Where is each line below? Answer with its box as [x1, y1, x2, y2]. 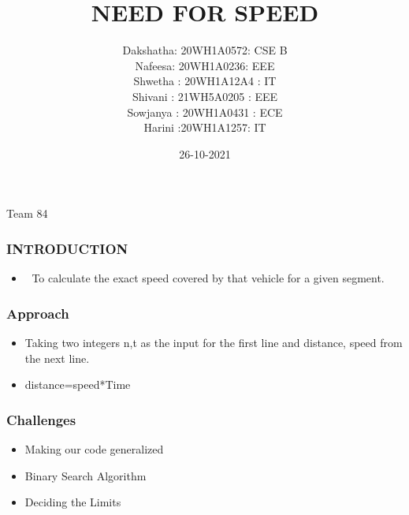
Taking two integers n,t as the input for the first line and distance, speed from [24, 334, 403, 350]
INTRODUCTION [6, 238, 128, 258]
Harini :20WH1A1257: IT [143, 119, 266, 136]
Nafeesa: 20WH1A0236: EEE [135, 57, 275, 73]
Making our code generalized [24, 440, 164, 457]
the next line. [24, 349, 90, 366]
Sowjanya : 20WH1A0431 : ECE [127, 103, 283, 120]
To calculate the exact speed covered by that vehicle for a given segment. [32, 270, 385, 286]
